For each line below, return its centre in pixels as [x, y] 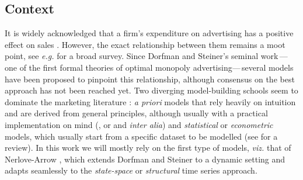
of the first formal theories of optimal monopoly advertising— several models [156, 67]
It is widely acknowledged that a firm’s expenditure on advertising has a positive [149, 33]
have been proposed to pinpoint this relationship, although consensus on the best [150, 79]
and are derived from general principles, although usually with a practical [136, 113]
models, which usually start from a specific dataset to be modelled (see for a [141, 136]
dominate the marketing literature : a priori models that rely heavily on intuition [150, 101]
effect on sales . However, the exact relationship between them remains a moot [145, 44]
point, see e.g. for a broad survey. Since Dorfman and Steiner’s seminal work [142, 56]
